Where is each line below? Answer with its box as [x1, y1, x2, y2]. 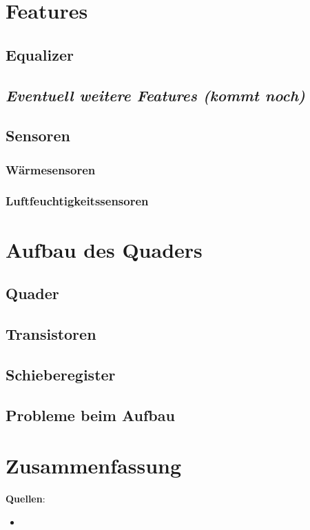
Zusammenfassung [6, 451, 182, 480]
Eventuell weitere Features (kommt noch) [6, 84, 305, 105]
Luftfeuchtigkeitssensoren [6, 192, 149, 210]
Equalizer [6, 43, 74, 65]
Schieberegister [6, 363, 116, 385]
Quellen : [6, 491, 45, 506]
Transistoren [6, 323, 96, 344]
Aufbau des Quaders [6, 235, 203, 263]
